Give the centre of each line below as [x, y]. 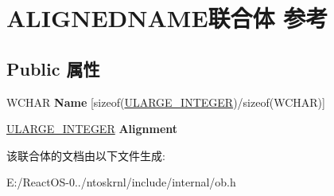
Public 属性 [53, 68]
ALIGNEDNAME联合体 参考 [167, 18]
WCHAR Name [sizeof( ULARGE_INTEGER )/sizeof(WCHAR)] [166, 102]
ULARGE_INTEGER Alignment [92, 129]
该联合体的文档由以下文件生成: [86, 155]
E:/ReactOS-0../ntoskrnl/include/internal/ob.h [121, 182]
